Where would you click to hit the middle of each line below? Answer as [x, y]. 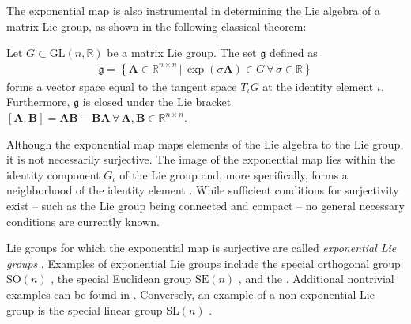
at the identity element [318, 86]
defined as [293, 53]
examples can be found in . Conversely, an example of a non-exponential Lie [190, 294]
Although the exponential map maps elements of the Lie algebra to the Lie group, [205, 143]
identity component [53, 174]
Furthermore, [38, 102]
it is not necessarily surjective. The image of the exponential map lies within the [201, 159]
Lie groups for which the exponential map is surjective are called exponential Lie [202, 248]
